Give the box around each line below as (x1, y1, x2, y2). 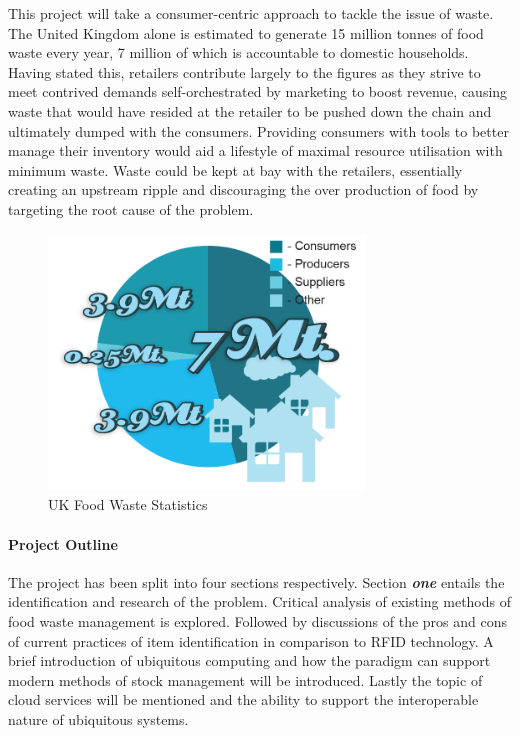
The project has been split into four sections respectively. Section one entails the (8, 571, 505, 592)
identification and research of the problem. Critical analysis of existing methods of (8, 591, 512, 612)
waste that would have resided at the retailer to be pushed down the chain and (8, 100, 492, 121)
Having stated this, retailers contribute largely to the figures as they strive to (8, 61, 481, 82)
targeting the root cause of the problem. (8, 198, 254, 219)
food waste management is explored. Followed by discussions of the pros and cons (8, 610, 508, 631)
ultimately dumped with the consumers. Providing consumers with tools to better (8, 120, 509, 141)
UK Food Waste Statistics (48, 494, 208, 515)
